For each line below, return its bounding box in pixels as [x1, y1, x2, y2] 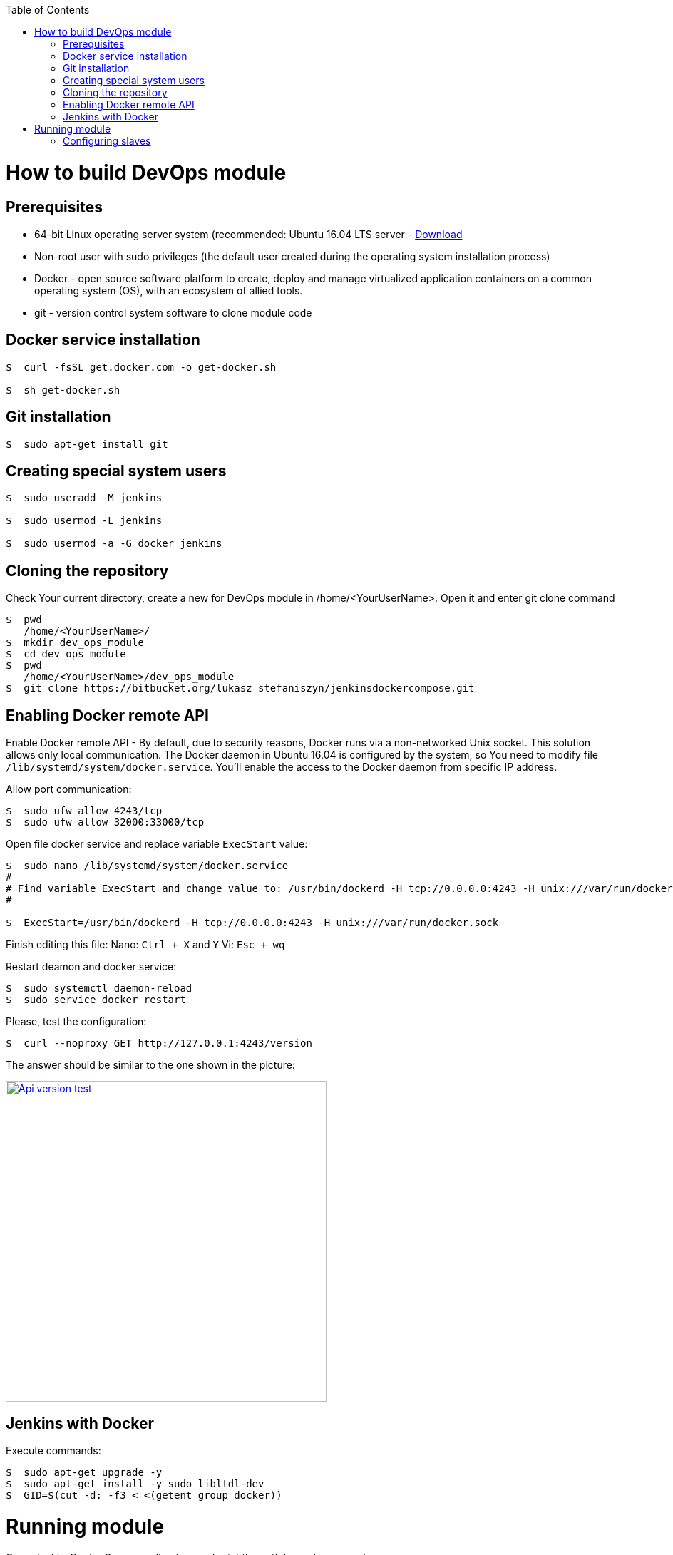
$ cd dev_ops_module [6, 648, 126, 660]
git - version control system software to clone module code [34, 306, 312, 319]
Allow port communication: [6, 783, 132, 796]
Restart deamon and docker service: [6, 960, 177, 973]
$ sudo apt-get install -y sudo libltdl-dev [6, 1477, 264, 1489]
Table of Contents [6, 4, 90, 16]
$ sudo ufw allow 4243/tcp [6, 805, 163, 817]
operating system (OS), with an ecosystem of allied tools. [34, 284, 303, 297]
